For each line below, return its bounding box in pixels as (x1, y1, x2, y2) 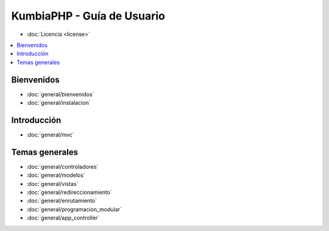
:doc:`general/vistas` (26, 180, 79, 187)
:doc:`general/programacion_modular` (26, 205, 122, 213)
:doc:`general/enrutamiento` (26, 197, 97, 204)
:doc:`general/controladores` (26, 163, 99, 170)
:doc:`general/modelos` (26, 171, 85, 179)
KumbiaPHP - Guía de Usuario (11, 9, 166, 23)
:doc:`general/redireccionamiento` (26, 189, 113, 196)
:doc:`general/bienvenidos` (26, 90, 94, 98)
